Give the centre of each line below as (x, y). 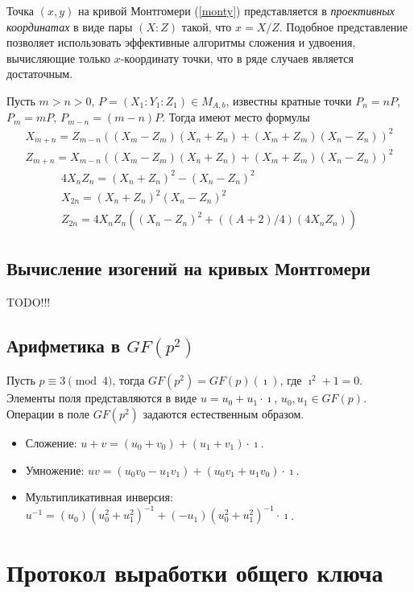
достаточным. (40, 74)
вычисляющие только (59, 58)
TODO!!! (29, 302)
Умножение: (55, 469)
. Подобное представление (344, 26)
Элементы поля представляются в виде (102, 398)
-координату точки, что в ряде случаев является (237, 58)
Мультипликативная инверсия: (99, 497)
